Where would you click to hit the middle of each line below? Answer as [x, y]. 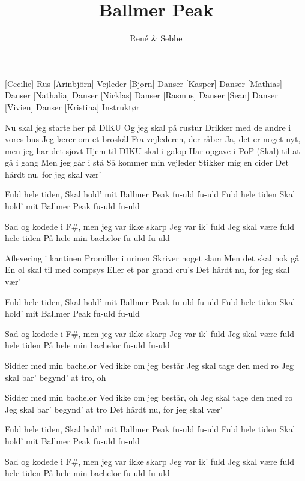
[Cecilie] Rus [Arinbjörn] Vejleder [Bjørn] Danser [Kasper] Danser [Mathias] [143, 83]
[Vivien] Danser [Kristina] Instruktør [72, 106]
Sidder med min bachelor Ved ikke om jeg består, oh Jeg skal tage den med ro [149, 397]
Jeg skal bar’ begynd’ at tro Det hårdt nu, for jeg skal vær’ [114, 409]
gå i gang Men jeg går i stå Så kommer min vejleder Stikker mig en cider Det [147, 162]
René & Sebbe [156, 38]
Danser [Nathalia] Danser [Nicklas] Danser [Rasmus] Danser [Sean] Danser [141, 95]
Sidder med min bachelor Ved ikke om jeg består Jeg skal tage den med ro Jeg [149, 365]
